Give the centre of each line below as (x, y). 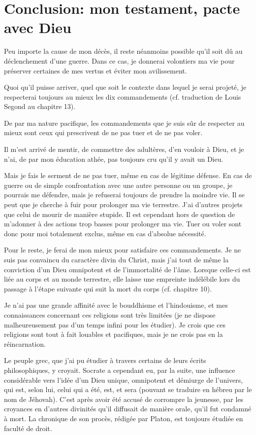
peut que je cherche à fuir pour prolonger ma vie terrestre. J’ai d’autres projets (123, 204)
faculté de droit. (28, 428)
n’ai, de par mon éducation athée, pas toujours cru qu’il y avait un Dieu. (114, 159)
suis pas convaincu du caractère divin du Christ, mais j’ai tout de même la (116, 259)
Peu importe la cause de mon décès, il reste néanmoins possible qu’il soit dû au (123, 51)
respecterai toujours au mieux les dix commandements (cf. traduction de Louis (123, 96)
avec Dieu (38, 27)
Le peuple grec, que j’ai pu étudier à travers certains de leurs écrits (105, 360)
